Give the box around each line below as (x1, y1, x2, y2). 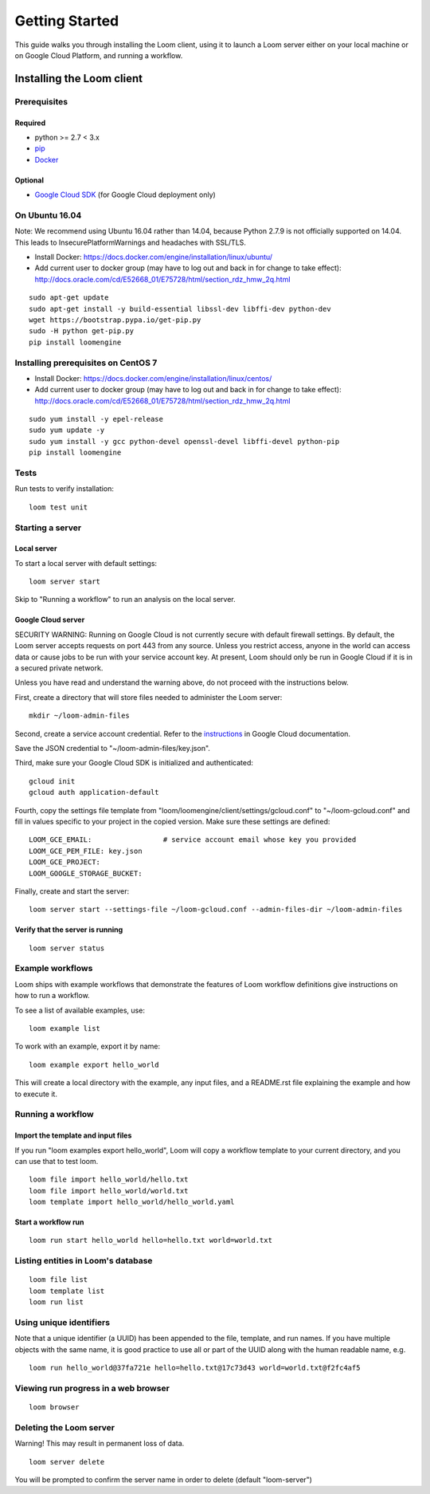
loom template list (29, 1286, 105, 1295)
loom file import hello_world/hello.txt (29, 1175, 189, 1184)
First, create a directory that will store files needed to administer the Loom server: (14, 692, 283, 702)
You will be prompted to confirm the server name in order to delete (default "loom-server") (14, 1475, 312, 1484)
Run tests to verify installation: (14, 484, 115, 493)
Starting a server (14, 522, 82, 533)
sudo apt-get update (29, 293, 109, 302)
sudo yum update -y (29, 426, 105, 434)
